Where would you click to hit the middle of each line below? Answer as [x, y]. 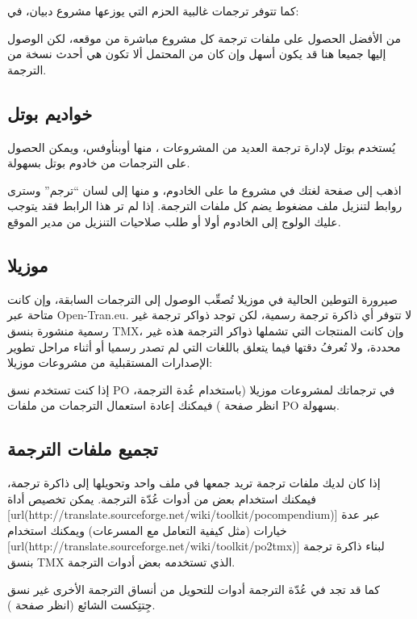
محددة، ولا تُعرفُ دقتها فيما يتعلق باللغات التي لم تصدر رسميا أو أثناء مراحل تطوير [204, 346]
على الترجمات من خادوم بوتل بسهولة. [99, 163]
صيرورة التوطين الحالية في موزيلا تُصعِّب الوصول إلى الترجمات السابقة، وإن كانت [202, 299]
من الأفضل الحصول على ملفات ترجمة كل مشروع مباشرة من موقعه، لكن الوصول [204, 38]
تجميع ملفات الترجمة [83, 449]
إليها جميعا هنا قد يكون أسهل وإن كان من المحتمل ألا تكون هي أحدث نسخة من [197, 54]
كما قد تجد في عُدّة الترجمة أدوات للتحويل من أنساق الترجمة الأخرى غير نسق [194, 589]
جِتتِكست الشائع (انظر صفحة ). [81, 605]
